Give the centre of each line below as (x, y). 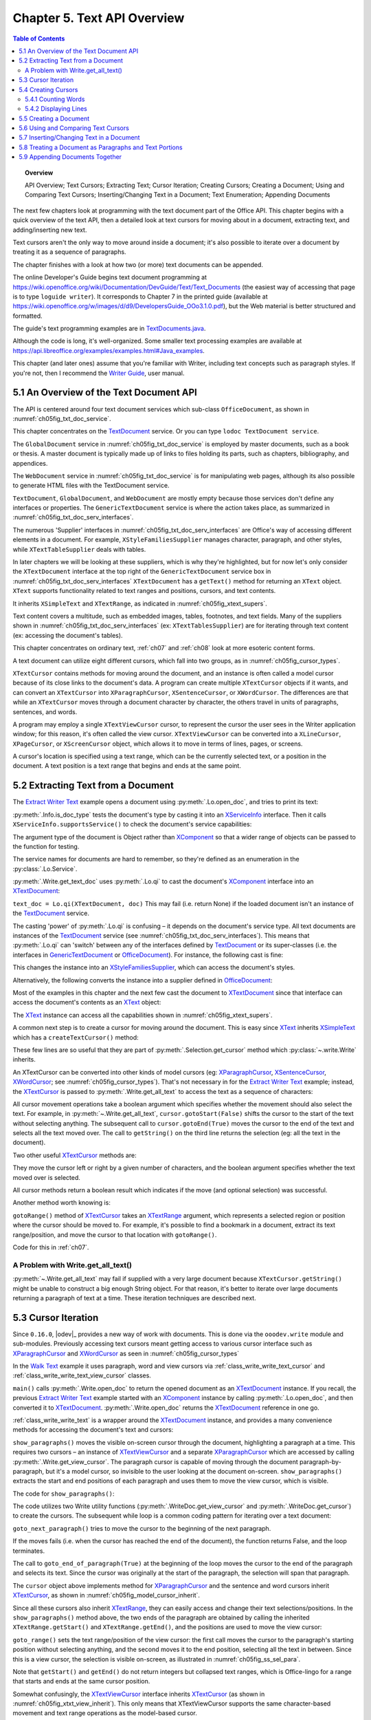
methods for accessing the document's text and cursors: (93, 1430)
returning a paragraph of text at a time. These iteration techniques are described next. (135, 1298)
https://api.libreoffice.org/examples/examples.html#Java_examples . (109, 350)
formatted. (27, 316)
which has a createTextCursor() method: (76, 1037)
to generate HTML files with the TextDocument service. (91, 486)
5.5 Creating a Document (54, 118)
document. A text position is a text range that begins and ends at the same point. (127, 766)
